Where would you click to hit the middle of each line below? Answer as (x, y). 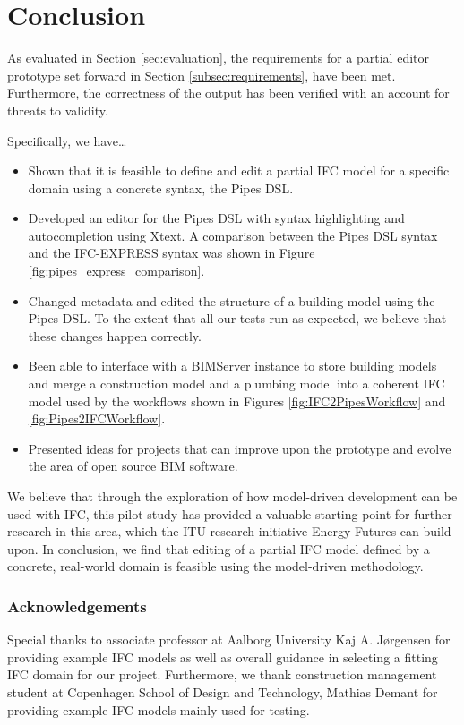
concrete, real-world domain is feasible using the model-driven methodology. (215, 566)
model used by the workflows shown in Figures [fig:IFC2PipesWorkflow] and (237, 401)
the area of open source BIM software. (133, 466)
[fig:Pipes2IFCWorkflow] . (97, 418)
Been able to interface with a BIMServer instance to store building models (232, 366)
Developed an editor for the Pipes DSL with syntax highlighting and (216, 218)
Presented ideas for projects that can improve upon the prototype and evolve (240, 448)
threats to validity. (58, 110)
